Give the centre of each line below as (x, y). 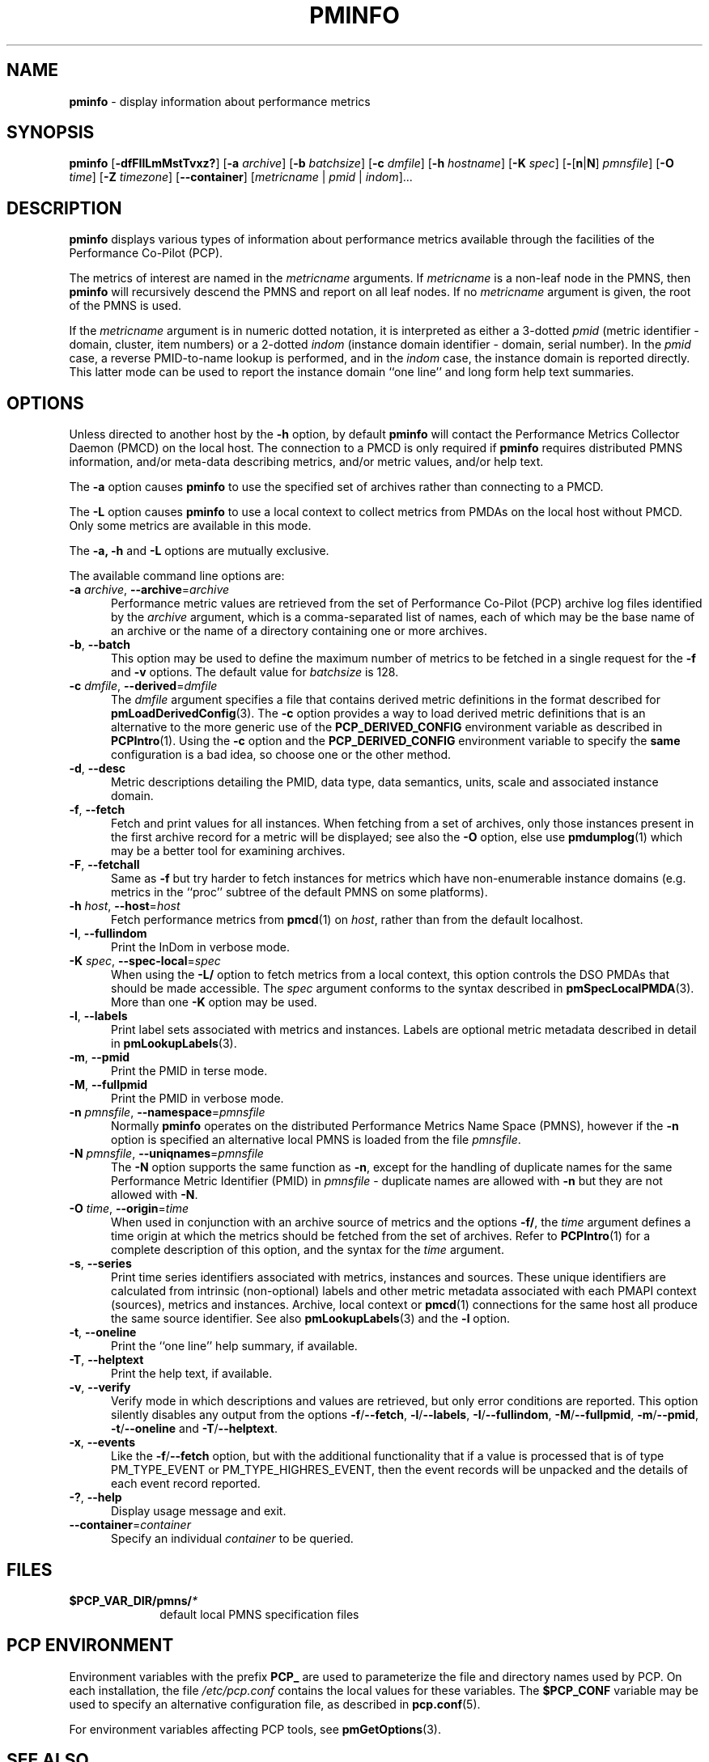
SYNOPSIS (51, 133)
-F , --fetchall (104, 865)
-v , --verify (100, 1387)
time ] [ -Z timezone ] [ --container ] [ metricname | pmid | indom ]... (241, 177)
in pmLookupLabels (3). (174, 1044)
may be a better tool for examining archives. (228, 851)
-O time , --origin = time (129, 1209)
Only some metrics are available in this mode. (190, 526)
